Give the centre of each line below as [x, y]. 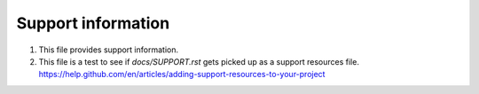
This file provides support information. [109, 50]
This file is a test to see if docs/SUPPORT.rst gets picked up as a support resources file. [199, 61]
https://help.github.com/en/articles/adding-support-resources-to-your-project [182, 74]
